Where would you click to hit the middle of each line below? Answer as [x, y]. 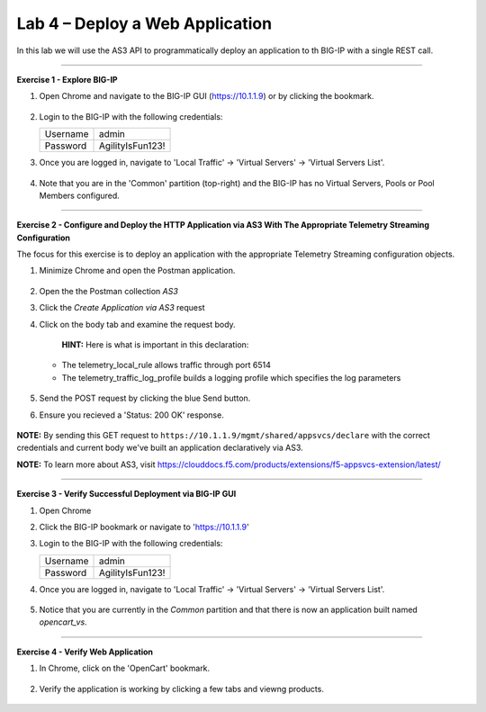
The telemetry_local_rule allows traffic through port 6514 [166, 365]
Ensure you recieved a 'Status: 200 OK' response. [131, 415]
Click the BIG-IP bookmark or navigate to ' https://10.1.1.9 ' [144, 527]
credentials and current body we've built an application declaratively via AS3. [160, 448]
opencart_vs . [63, 622]
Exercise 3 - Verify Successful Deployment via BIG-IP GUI [126, 494]
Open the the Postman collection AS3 [109, 291]
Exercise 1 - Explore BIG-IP [67, 79]
